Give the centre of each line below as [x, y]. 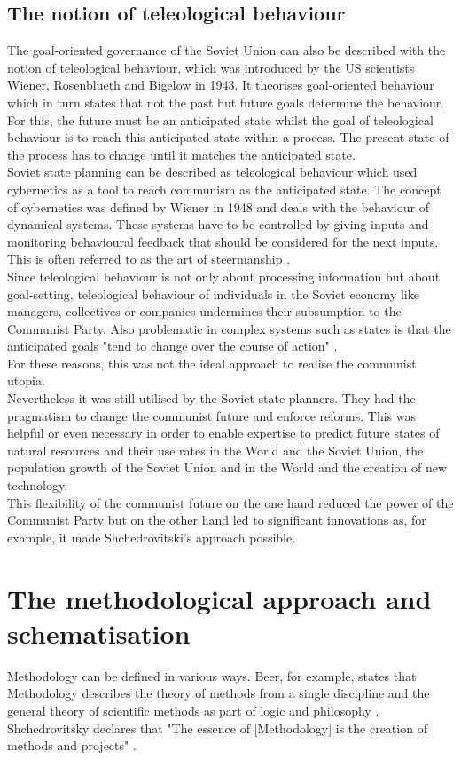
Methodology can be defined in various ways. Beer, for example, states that [212, 675]
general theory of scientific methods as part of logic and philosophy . [193, 710]
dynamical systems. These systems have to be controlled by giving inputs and [218, 224]
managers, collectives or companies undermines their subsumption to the [204, 311]
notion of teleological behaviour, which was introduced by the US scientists [211, 67]
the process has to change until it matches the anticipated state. [181, 154]
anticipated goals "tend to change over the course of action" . [172, 346]
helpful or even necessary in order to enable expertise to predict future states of [223, 433]
